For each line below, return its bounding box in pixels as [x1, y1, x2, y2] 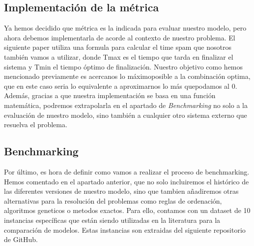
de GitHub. [4, 234, 38, 245]
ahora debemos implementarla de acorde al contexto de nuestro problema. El [4, 32, 235, 42]
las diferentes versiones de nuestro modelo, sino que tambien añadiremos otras [4, 186, 239, 196]
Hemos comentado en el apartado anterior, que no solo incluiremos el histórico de [4, 176, 249, 186]
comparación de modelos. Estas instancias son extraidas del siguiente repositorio [4, 224, 246, 235]
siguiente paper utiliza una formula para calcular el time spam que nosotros [4, 42, 231, 52]
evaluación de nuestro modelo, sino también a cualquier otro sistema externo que [4, 109, 247, 120]
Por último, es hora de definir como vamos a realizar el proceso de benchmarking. [4, 166, 250, 176]
